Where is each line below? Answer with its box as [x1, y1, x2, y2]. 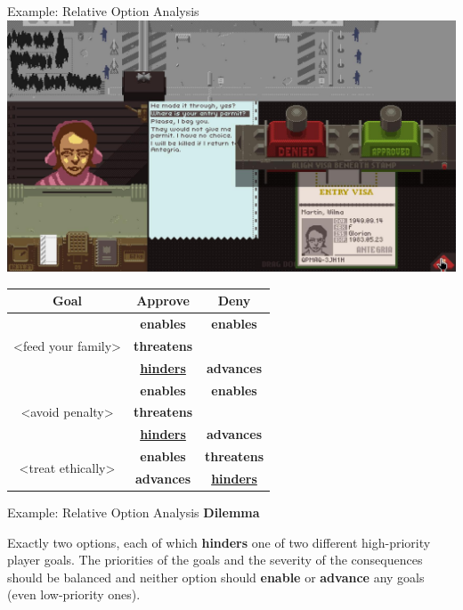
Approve [136, 291, 190, 310]
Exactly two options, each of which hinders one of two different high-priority [7, 533, 431, 551]
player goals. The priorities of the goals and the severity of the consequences [7, 550, 423, 569]
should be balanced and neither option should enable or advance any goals [7, 567, 425, 586]
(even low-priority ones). [7, 585, 141, 604]
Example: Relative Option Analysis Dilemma [7, 503, 260, 522]
